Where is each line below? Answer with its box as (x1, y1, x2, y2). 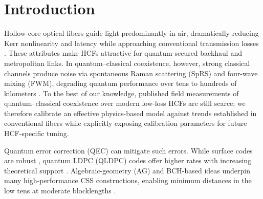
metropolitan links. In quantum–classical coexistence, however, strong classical (4, 57, 250, 68)
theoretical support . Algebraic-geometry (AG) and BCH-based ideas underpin (4, 165, 251, 175)
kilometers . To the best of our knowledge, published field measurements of (4, 87, 239, 98)
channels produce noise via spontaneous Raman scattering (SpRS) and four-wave (4, 68, 258, 78)
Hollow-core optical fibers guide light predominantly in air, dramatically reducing (4, 28, 259, 38)
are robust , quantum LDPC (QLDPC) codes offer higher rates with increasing (4, 155, 252, 166)
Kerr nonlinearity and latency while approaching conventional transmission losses (4, 37, 259, 48)
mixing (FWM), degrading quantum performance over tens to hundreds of (4, 78, 237, 89)
